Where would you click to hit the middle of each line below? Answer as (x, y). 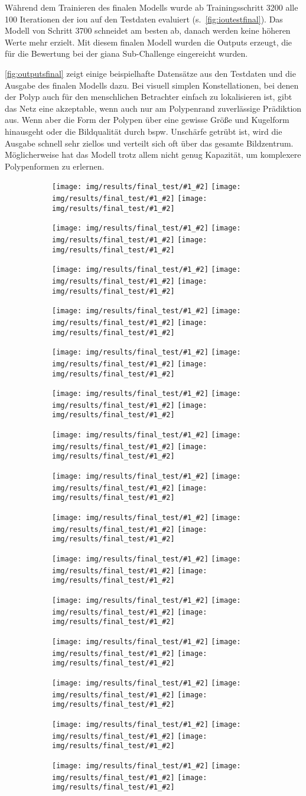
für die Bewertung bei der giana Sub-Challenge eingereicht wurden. (126, 53)
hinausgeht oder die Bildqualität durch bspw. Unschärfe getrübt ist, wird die (144, 131)
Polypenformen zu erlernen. (55, 166)
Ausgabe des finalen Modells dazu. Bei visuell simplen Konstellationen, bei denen (152, 85)
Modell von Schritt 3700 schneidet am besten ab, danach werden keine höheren (148, 30)
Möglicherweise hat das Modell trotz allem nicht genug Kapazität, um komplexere (153, 155)
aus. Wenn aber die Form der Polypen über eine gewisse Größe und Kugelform (147, 120)
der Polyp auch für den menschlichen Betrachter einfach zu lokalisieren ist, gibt (149, 97)
